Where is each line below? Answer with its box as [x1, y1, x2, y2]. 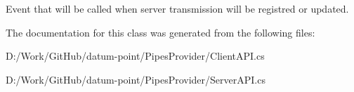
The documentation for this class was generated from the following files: [6, 25, 315, 39]
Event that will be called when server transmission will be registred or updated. [6, 1, 349, 15]
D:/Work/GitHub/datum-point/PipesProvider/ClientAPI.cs [6, 48, 265, 63]
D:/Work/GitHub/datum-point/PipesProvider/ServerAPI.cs [6, 72, 265, 86]
